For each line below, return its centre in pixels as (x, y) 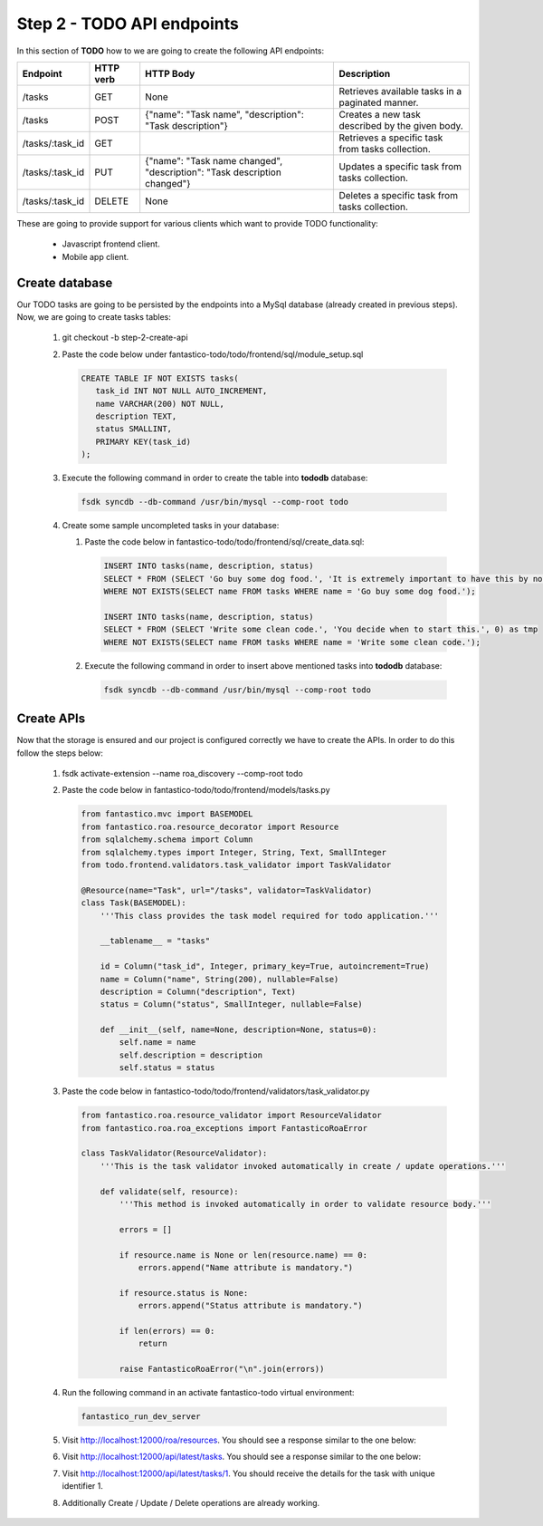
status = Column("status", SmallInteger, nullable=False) (231, 1004)
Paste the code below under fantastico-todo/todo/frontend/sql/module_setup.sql (213, 354)
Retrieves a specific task (391, 138)
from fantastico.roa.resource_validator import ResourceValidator (231, 1116)
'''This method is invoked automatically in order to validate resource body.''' (305, 1204)
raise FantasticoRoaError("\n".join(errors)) (222, 1369)
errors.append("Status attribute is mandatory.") (250, 1306)
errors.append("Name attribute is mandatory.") (246, 1267)
